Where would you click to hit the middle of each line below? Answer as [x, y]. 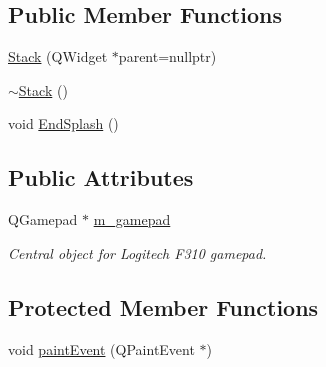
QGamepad [43, 219]
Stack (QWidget [58, 56]
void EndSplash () [63, 123]
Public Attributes [101, 177]
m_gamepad [132, 219]
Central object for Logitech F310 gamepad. [137, 252]
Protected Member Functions [163, 306]
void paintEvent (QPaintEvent [101, 348]
